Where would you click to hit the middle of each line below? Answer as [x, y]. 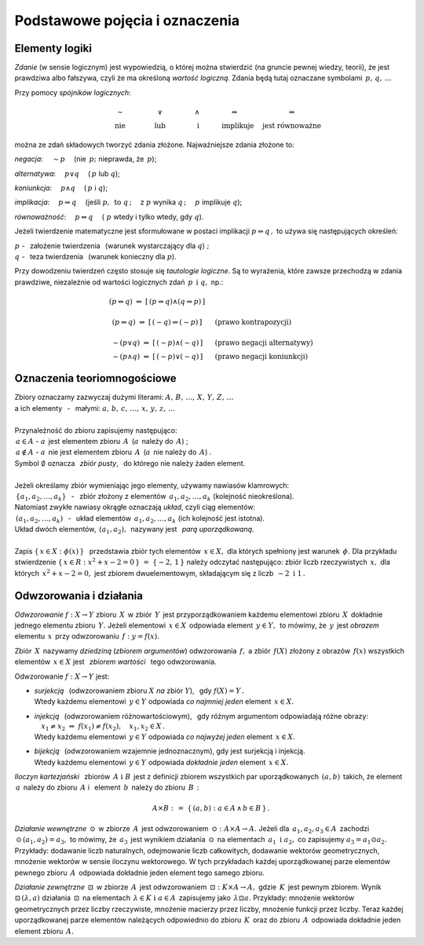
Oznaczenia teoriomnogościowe [95, 378]
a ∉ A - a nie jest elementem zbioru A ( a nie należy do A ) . [114, 452]
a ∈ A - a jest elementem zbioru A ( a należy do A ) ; [102, 441]
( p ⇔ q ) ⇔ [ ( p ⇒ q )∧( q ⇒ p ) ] [157, 301]
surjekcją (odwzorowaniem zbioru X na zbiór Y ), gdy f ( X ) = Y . [139, 690]
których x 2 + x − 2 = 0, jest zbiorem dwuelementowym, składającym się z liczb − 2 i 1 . [160, 573]
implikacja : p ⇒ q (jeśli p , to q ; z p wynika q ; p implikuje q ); [128, 202]
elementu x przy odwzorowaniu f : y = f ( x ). [87, 636]
